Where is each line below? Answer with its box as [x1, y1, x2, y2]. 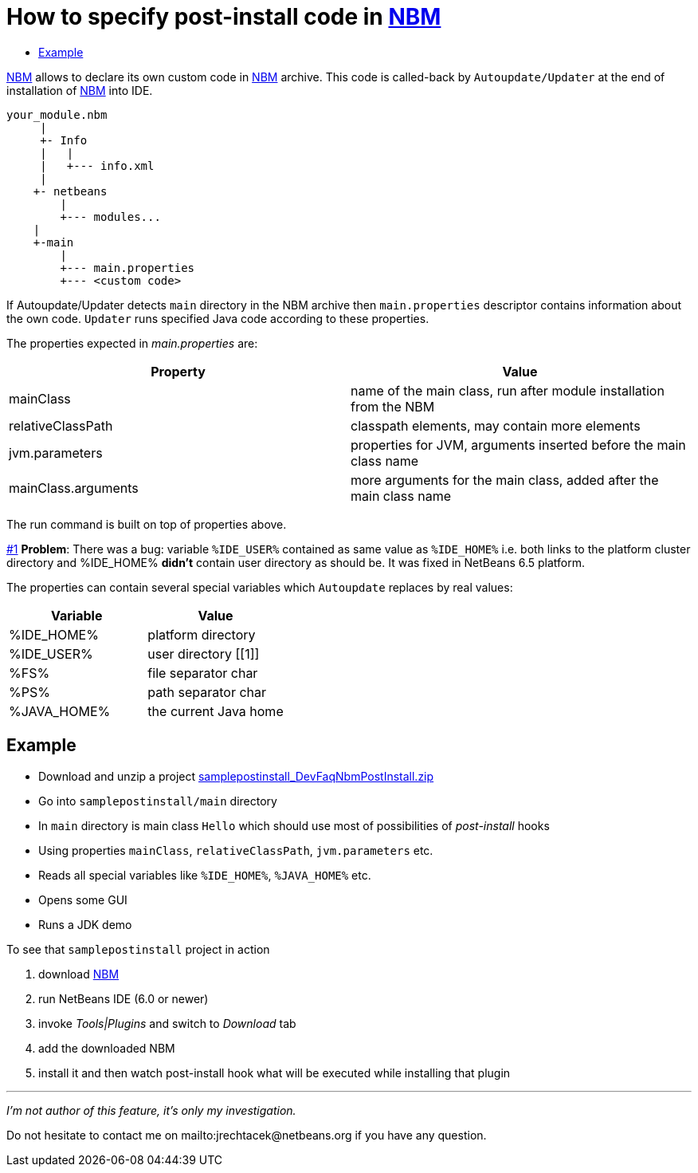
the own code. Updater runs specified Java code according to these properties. [6, 311, 429, 325]
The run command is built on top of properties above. [6, 517, 287, 531]
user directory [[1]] [147, 645, 260, 662]
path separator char [147, 683, 267, 700]
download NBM [38, 966, 120, 981]
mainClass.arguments [9, 479, 139, 496]
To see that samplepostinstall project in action [6, 942, 270, 956]
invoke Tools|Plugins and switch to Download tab [38, 1016, 296, 1030]
